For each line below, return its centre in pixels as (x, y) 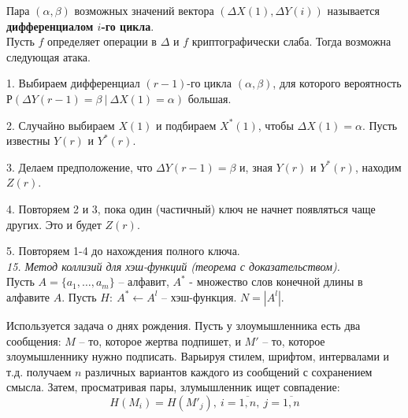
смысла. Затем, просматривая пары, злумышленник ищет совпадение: (173, 387)
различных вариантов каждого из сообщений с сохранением (229, 371)
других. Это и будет (54, 224)
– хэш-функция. (199, 296)
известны (28, 141)
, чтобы (276, 125)
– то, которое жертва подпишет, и (160, 340)
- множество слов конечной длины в (276, 281)
